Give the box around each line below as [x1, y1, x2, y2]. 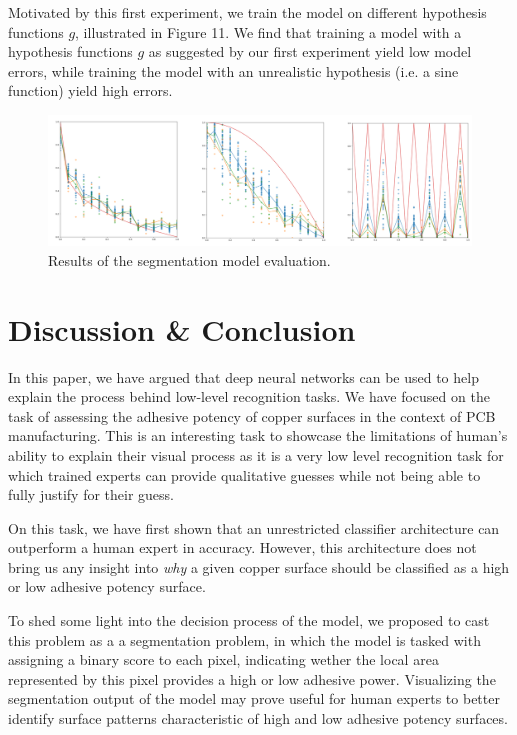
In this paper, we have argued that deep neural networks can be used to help [8, 366, 479, 387]
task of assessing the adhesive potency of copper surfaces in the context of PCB [8, 405, 496, 426]
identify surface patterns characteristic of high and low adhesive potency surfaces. [8, 708, 508, 729]
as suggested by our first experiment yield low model [148, 41, 472, 62]
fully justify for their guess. [8, 484, 175, 505]
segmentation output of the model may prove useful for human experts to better [8, 688, 500, 709]
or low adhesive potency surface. [8, 576, 206, 597]
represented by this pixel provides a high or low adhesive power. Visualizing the [8, 668, 496, 689]
